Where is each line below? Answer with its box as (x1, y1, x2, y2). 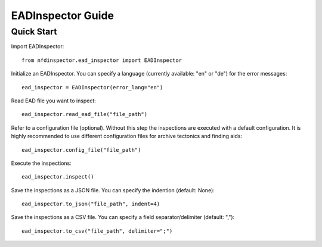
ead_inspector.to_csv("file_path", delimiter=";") (21, 227, 173, 235)
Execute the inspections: (11, 160, 72, 167)
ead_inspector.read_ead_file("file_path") (21, 111, 148, 118)
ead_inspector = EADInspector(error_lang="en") (21, 84, 163, 90)
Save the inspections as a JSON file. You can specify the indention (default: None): (11, 186, 215, 193)
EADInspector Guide (11, 9, 114, 22)
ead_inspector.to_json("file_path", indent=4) (21, 201, 160, 208)
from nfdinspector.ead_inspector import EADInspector (21, 57, 182, 64)
